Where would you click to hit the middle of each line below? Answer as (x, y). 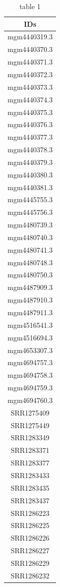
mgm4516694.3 (30, 337)
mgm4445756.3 (30, 212)
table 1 (30, 6)
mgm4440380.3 (30, 174)
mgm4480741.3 (30, 249)
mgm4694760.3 (30, 400)
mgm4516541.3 (30, 325)
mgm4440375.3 (30, 112)
